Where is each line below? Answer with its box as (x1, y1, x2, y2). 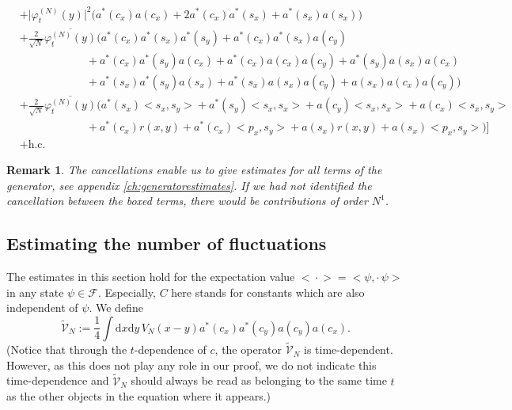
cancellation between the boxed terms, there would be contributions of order (6, 192, 368, 209)
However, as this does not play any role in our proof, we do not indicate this (6, 356, 377, 373)
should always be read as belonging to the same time (131, 372, 387, 389)
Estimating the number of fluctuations (6, 231, 327, 256)
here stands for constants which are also (171, 283, 365, 300)
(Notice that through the (6, 341, 127, 358)
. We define (89, 299, 143, 316)
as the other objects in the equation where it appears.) (6, 388, 271, 404)
